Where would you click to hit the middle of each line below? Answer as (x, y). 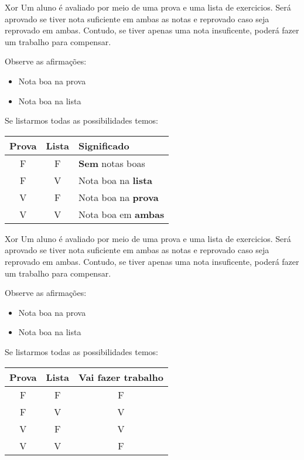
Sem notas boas (112, 163)
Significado (104, 145)
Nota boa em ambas (122, 214)
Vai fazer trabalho (121, 377)
